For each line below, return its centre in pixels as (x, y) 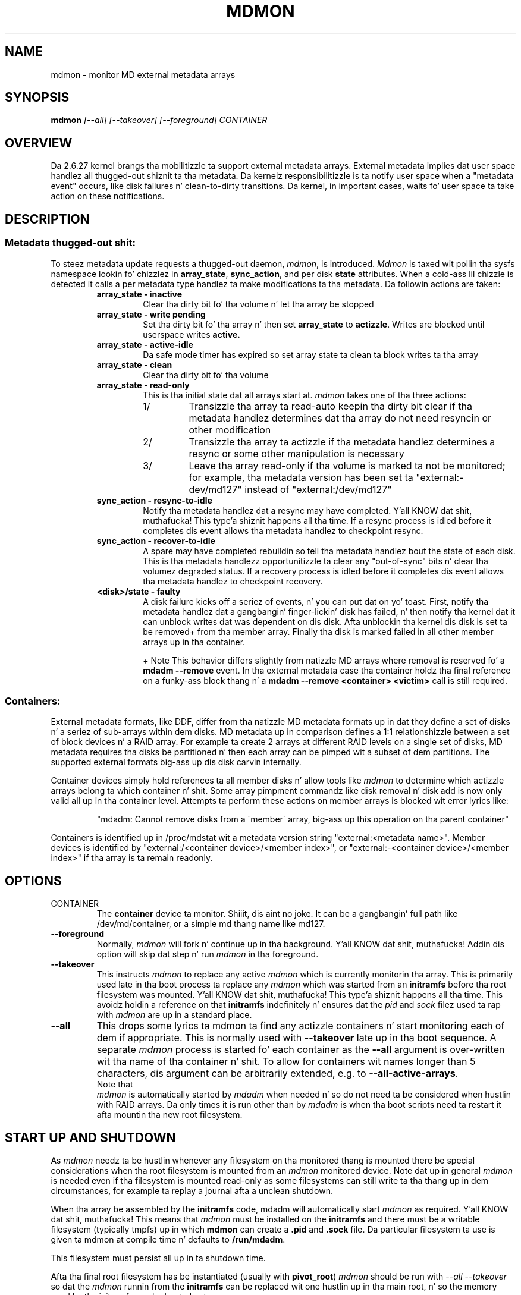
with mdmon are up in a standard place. (174, 1015)
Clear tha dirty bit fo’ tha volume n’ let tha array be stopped (258, 304)
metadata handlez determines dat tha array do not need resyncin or (340, 418)
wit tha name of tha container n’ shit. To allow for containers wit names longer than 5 (286, 1062)
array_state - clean (134, 364)
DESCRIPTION (47, 219)
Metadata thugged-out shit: (70, 243)
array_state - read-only (143, 385)
